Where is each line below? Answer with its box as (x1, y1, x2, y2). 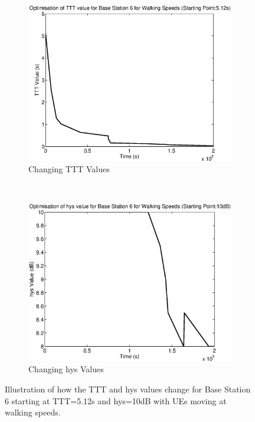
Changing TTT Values (28, 163, 110, 175)
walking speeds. (5, 406, 61, 418)
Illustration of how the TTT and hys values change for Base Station (5, 383, 251, 395)
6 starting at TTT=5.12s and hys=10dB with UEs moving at (5, 394, 227, 407)
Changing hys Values (28, 363, 104, 375)
